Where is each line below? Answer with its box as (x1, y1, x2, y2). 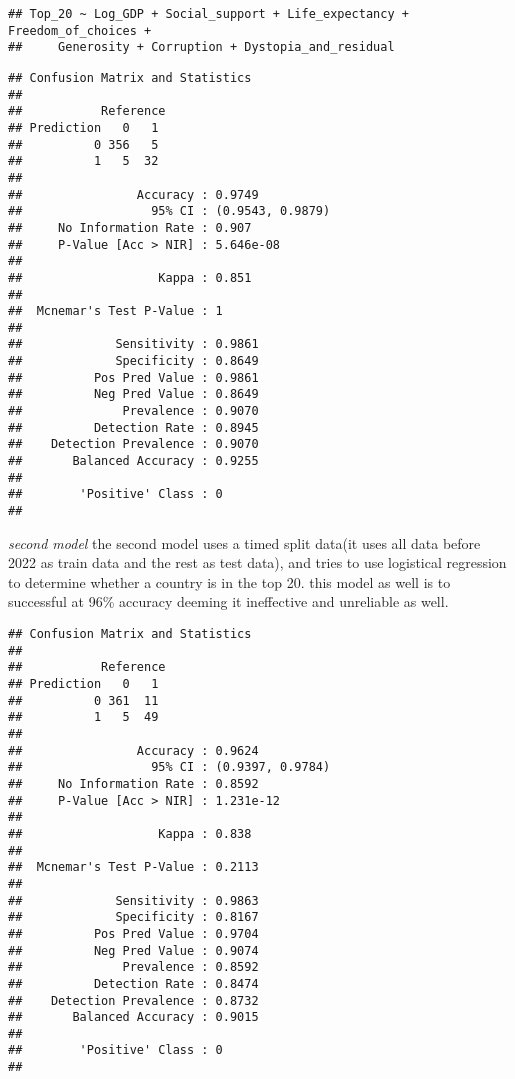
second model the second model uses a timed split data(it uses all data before (8, 532, 481, 553)
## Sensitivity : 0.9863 (8, 893, 259, 908)
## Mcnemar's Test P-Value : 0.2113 (8, 860, 259, 875)
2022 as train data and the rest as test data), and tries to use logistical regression (8, 552, 507, 573)
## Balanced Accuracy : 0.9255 (8, 454, 259, 469)
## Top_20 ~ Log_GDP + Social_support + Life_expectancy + (8, 7, 409, 21)
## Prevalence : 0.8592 (8, 960, 259, 975)
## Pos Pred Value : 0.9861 (8, 370, 259, 385)
